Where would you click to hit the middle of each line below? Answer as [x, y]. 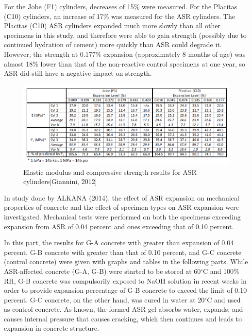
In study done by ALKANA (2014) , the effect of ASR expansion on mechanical [122, 197]
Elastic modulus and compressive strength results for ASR [110, 172]
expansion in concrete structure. [51, 328]
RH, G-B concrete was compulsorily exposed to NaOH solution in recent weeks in [125, 280]
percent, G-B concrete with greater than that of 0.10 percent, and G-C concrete [123, 252]
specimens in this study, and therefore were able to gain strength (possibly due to [125, 35]
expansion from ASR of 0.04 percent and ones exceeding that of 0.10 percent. [119, 226]
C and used [224, 299]
